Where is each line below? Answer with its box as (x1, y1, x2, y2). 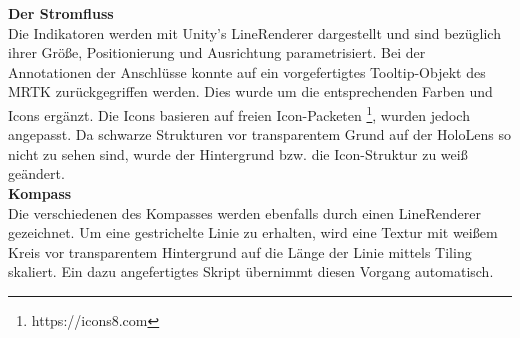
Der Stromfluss (8, 3, 114, 23)
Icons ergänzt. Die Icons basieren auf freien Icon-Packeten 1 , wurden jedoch (8, 101, 470, 125)
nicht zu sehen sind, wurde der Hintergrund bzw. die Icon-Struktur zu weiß (8, 143, 468, 164)
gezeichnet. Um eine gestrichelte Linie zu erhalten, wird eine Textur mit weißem (8, 222, 498, 243)
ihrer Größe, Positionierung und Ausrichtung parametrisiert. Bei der (8, 42, 426, 63)
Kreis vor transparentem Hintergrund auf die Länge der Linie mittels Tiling (8, 241, 472, 262)
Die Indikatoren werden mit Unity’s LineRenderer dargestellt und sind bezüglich (8, 22, 501, 43)
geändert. (8, 163, 65, 184)
